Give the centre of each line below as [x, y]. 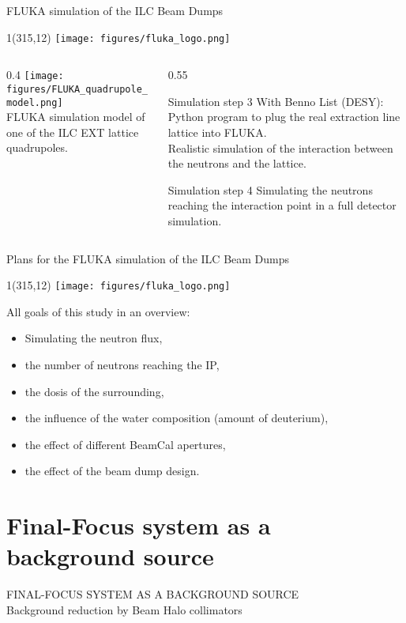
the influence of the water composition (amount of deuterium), [177, 418]
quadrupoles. [37, 147]
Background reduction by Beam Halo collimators [124, 609]
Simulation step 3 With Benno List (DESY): [276, 101]
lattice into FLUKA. [217, 132]
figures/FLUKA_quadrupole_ [77, 89]
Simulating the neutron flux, [94, 338]
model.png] [35, 102]
